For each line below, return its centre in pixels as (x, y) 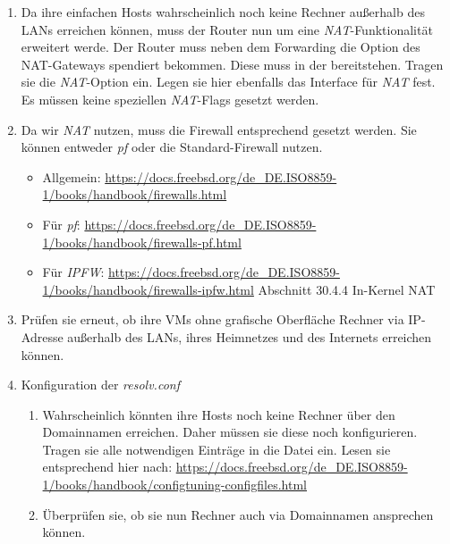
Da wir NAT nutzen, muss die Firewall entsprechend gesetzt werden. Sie (219, 129)
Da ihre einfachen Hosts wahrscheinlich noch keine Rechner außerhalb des (223, 12)
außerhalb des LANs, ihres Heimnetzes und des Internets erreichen (250, 336)
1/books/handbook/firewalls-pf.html (142, 242)
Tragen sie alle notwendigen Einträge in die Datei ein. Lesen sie (217, 449)
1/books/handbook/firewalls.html (135, 194)
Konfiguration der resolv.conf (100, 385)
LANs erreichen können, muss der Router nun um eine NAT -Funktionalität (227, 29)
